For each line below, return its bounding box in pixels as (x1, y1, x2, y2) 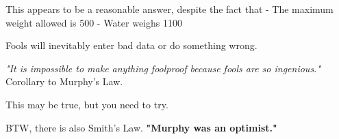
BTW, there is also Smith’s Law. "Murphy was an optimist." (5, 120, 277, 134)
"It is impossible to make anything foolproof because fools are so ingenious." (5, 61, 321, 75)
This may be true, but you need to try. (5, 97, 168, 111)
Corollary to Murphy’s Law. (5, 74, 123, 89)
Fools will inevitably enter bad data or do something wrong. (5, 38, 258, 52)
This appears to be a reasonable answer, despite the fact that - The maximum (5, 2, 334, 16)
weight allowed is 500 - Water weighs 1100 (5, 15, 182, 29)
